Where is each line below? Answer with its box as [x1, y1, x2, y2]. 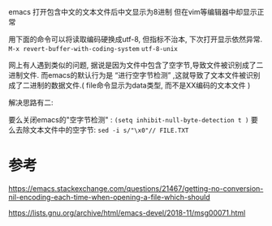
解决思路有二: [8, 98, 54, 107]
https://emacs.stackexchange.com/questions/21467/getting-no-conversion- [8, 183, 264, 193]
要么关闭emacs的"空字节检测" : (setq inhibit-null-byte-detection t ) [8, 115, 249, 124]
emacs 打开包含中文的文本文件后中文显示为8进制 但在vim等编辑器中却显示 [8, 7, 257, 16]
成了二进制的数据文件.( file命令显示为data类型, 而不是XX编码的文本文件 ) [8, 80, 251, 90]
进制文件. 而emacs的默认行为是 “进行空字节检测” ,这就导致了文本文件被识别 [8, 70, 261, 79]
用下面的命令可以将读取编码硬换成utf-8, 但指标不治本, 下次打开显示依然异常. [8, 35, 263, 44]
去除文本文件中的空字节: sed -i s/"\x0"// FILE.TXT [15, 125, 189, 134]
